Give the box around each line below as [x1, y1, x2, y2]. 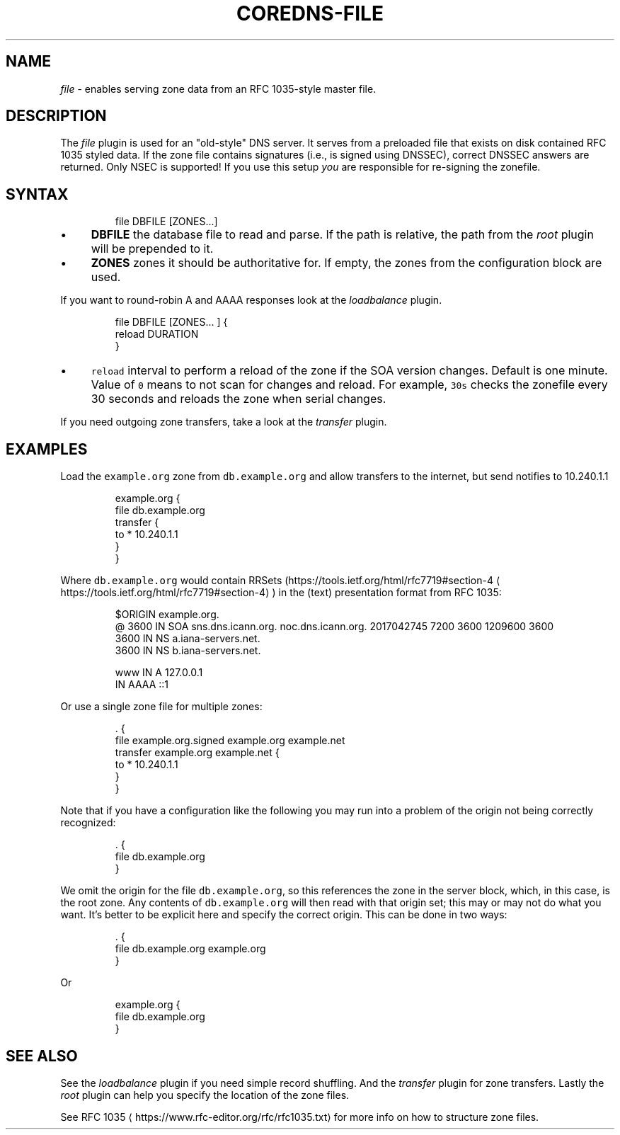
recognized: [60, 816, 116, 829]
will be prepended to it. [91, 241, 214, 256]
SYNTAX [6, 185, 69, 203]
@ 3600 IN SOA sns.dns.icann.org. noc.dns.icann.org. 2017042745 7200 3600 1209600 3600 [115, 620, 554, 633]
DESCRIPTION [6, 107, 107, 125]
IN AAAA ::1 [115, 678, 168, 691]
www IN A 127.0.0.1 [115, 666, 203, 679]
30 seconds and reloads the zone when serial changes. [91, 392, 386, 406]
